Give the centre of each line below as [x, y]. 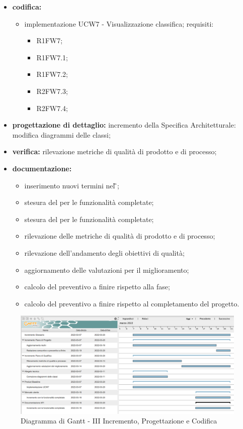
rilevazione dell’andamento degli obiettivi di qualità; [104, 252]
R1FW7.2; [52, 74]
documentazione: [42, 168]
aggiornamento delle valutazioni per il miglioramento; [107, 270]
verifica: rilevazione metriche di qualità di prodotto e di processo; [114, 151]
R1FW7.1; [52, 57]
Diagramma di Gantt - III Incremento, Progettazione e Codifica [119, 421]
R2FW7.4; [52, 108]
